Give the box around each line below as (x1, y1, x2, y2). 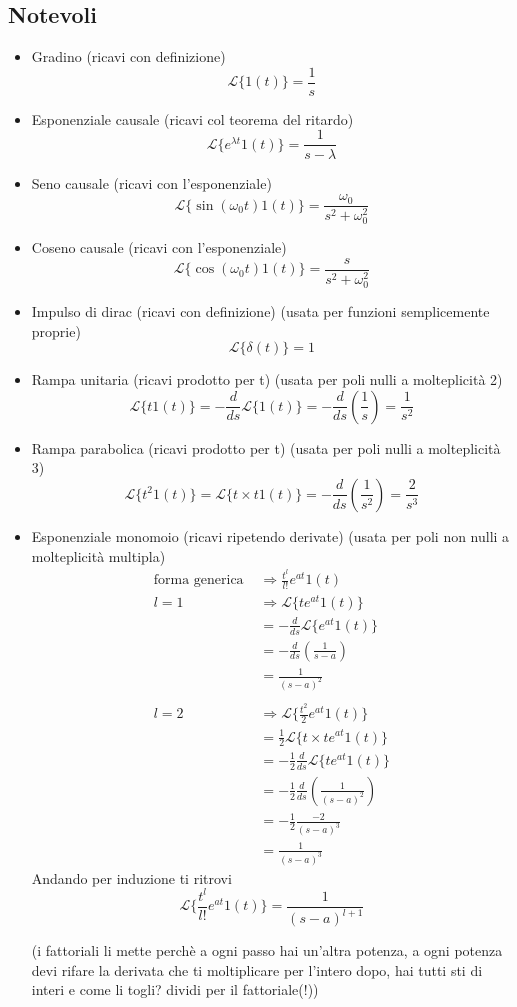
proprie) (31, 320, 81, 341)
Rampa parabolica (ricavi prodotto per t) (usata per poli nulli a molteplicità (31, 437, 501, 458)
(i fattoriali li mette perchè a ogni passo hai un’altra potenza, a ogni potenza (31, 940, 503, 961)
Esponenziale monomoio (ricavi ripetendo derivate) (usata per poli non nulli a (31, 525, 510, 546)
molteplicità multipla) (31, 545, 166, 566)
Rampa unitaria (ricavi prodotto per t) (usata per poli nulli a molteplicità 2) (31, 369, 503, 390)
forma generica (153, 573, 244, 588)
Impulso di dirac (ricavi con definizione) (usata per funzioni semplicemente (31, 300, 490, 321)
